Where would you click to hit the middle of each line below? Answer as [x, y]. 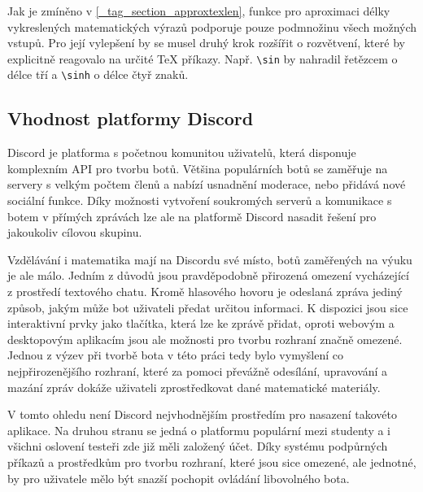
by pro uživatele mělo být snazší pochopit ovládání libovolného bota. [179, 478]
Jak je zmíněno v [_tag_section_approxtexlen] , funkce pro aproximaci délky [199, 11]
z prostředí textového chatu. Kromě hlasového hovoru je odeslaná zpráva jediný [205, 292]
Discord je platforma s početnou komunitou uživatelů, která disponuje [182, 152]
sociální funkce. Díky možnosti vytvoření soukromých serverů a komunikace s [200, 200]
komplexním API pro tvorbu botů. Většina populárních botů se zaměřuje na [198, 168]
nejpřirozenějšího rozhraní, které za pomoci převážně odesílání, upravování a [198, 371]
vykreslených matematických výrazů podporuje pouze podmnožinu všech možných [212, 26]
